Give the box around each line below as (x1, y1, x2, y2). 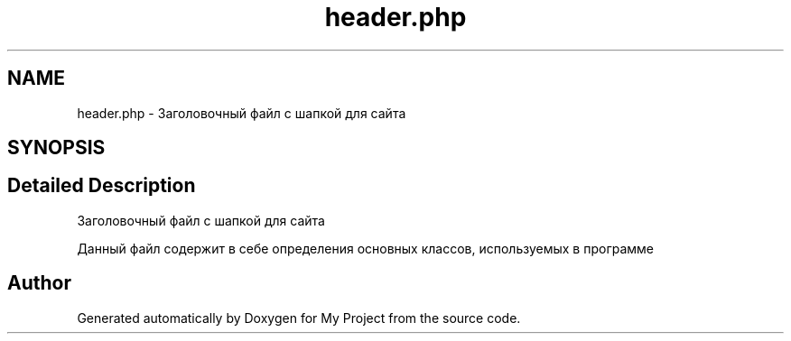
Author (7, 272, 71, 295)
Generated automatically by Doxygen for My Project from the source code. (77, 309, 521, 326)
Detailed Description (7, 174, 196, 198)
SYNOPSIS (7, 136, 106, 160)
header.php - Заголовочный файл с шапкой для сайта (77, 105, 406, 121)
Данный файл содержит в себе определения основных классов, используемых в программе (77, 240, 655, 256)
